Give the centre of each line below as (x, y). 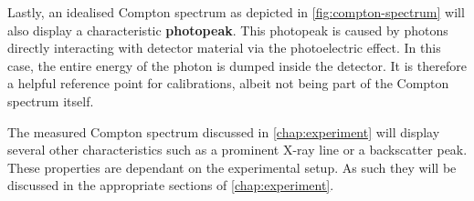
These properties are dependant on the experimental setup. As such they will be (232, 167)
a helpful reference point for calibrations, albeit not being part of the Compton (228, 83)
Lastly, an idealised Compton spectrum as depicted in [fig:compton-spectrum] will (236, 12)
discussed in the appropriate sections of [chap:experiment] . (171, 185)
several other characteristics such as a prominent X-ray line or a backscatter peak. (237, 150)
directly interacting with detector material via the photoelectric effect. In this (224, 48)
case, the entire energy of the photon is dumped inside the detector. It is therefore (237, 65)
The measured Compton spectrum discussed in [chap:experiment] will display (224, 131)
